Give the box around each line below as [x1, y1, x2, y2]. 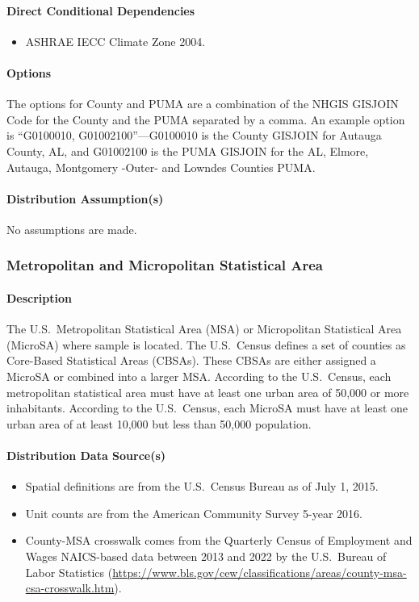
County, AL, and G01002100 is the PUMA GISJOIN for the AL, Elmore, [6, 142, 369, 159]
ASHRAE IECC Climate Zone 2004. [25, 32, 206, 49]
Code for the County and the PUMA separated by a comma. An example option [6, 111, 405, 128]
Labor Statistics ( [25, 563, 113, 580]
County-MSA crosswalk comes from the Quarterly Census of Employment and [25, 532, 413, 549]
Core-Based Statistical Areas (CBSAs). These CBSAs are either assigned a [6, 352, 376, 369]
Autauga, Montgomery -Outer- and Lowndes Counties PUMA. [6, 158, 316, 175]
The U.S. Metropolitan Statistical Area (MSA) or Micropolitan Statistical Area [6, 320, 402, 337]
